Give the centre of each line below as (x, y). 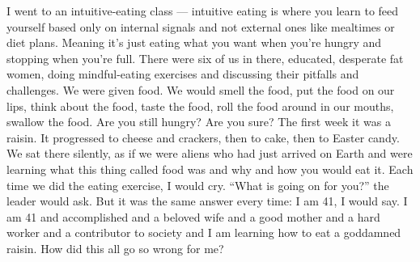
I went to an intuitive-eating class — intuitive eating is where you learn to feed (203, 11)
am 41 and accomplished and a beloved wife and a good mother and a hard (193, 216)
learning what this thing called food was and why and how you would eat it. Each (210, 169)
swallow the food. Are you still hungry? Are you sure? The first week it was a (199, 122)
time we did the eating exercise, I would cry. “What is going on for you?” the (198, 185)
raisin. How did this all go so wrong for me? (115, 248)
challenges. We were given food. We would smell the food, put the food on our (201, 89)
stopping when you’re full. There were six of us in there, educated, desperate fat (205, 58)
